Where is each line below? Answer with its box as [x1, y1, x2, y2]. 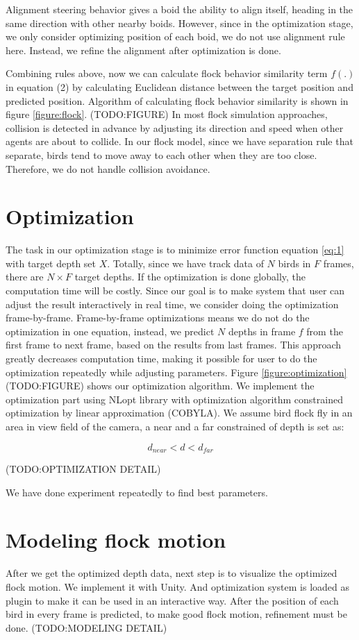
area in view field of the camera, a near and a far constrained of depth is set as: [6, 419, 344, 433]
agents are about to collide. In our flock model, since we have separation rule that [6, 134, 353, 149]
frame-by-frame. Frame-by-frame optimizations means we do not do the [6, 310, 310, 325]
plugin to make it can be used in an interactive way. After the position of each [6, 593, 339, 607]
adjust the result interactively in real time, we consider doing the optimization [6, 296, 339, 311]
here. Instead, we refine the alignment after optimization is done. [6, 42, 281, 57]
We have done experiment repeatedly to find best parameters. [6, 485, 268, 499]
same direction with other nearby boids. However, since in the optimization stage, [6, 15, 353, 30]
